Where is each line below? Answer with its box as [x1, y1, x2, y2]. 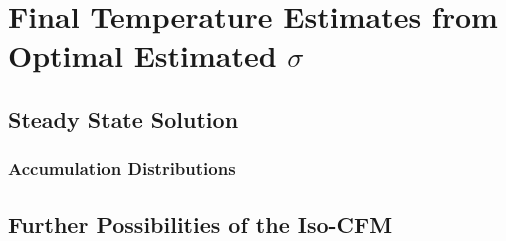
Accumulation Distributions [8, 156, 236, 181]
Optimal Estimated [8, 35, 277, 76]
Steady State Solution [8, 103, 239, 134]
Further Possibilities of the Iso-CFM [8, 208, 393, 239]
